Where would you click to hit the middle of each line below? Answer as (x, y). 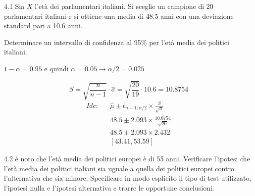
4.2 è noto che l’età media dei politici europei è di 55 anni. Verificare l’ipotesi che (127, 158)
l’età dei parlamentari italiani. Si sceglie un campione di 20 (124, 6)
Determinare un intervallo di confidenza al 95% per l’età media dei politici (117, 42)
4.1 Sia (14, 6)
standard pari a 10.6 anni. (43, 25)
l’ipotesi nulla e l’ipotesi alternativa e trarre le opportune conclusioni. (109, 187)
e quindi (56, 68)
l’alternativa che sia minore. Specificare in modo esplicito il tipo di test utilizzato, (128, 178)
